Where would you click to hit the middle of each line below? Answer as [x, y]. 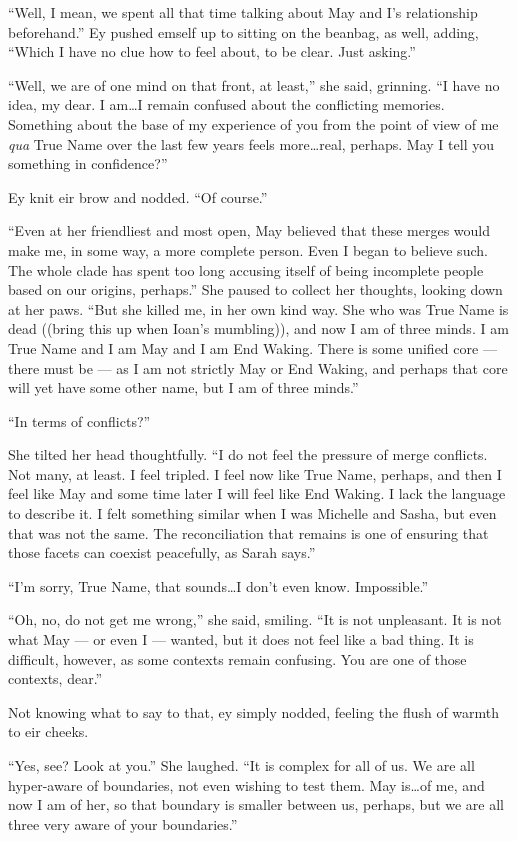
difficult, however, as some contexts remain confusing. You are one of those [237, 658]
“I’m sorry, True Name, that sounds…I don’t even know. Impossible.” [218, 585]
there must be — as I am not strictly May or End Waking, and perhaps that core [258, 367]
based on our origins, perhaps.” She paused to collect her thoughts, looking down [255, 289]
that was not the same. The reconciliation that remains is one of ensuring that [248, 532]
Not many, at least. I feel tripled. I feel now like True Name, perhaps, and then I [255, 473]
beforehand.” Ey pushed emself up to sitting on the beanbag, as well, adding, [243, 31]
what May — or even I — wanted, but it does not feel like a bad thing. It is [241, 639]
